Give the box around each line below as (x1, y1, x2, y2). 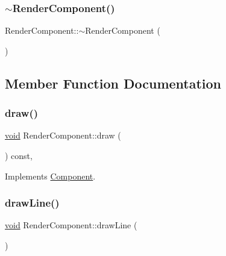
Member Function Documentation (5, 73, 222, 92)
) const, (5, 149, 33, 161)
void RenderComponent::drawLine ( (5, 219, 137, 231)
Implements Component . (5, 169, 96, 182)
